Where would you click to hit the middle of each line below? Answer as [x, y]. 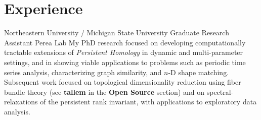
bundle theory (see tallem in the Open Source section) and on [104, 92]
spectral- [220, 92]
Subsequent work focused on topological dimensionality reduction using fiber [123, 82]
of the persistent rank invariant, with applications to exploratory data [148, 102]
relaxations [21, 102]
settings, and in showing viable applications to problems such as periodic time [125, 62]
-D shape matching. [199, 72]
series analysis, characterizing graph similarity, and [83, 72]
